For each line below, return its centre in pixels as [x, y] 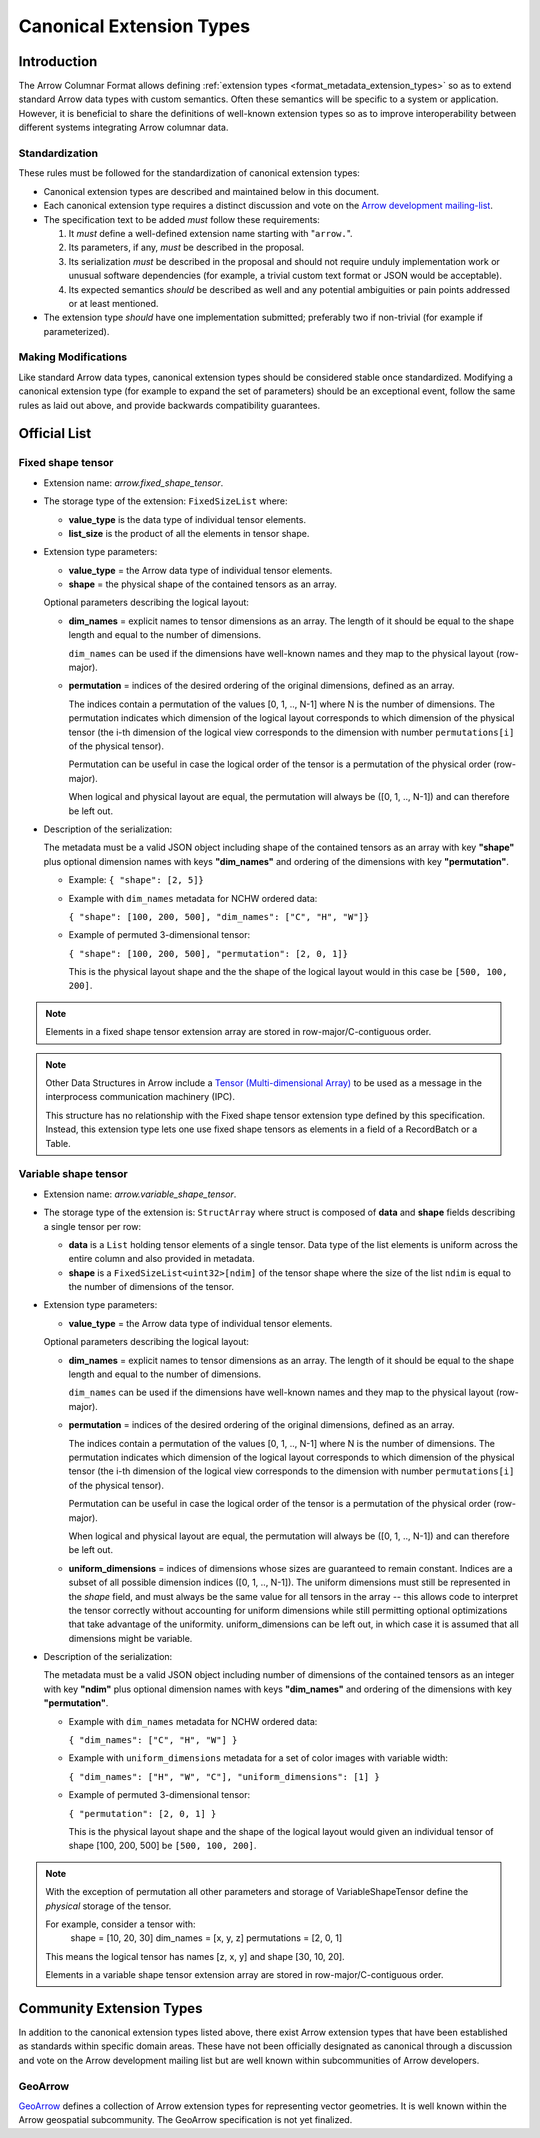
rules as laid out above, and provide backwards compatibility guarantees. [169, 405]
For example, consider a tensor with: [120, 1924]
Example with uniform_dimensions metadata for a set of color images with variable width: [258, 1758]
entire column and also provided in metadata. [161, 1259]
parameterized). [76, 331]
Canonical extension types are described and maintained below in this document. [211, 191]
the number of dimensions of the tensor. [151, 1287]
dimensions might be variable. [130, 1638]
